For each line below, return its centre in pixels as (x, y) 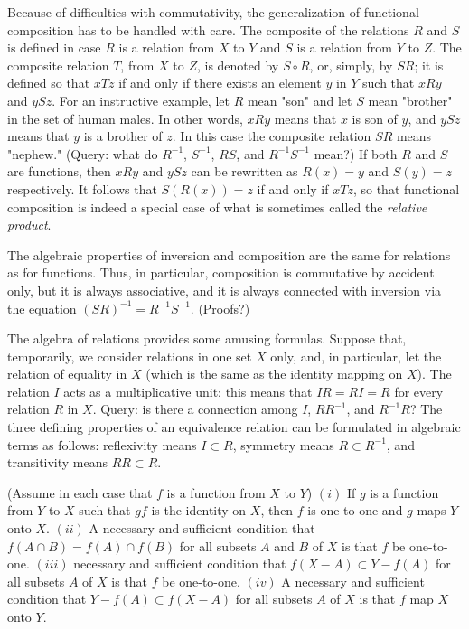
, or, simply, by (351, 65)
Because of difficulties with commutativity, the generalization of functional (213, 12)
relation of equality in (67, 374)
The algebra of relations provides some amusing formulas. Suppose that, (207, 338)
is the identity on (199, 510)
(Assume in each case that (80, 492)
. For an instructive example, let (141, 100)
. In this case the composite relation (272, 136)
